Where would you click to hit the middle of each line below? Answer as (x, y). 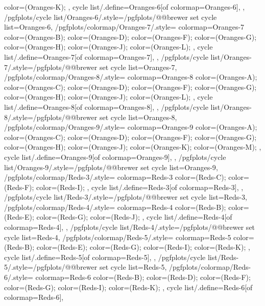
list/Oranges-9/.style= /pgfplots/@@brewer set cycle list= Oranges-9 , (111, 167)
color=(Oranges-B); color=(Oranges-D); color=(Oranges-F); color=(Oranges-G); (130, 37)
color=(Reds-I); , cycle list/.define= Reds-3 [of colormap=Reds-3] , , (140, 187)
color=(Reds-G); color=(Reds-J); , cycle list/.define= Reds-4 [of (134, 217)
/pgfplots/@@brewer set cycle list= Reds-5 (99, 267)
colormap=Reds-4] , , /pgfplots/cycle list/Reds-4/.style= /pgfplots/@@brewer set (130, 227)
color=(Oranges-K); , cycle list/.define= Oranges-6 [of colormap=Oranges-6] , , (125, 7)
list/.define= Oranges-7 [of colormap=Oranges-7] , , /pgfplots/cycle (106, 56)
